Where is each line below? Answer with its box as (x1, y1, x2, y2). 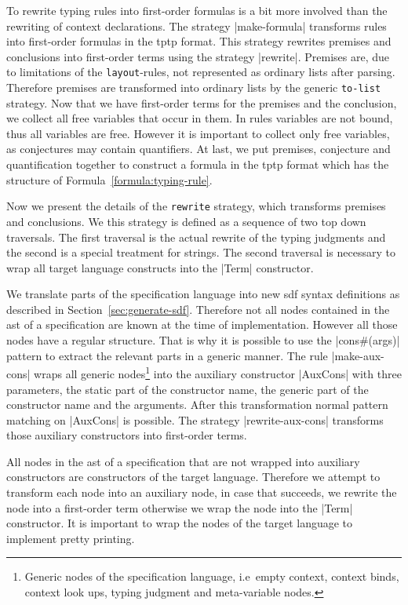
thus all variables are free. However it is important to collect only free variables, (6, 125, 390, 141)
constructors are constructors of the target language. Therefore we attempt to (6, 468, 381, 485)
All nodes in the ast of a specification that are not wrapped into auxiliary (6, 453, 360, 469)
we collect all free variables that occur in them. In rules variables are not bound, (6, 110, 393, 126)
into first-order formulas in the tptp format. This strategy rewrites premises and (6, 33, 392, 49)
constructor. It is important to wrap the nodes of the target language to (6, 515, 353, 531)
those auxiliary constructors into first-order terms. (6, 427, 247, 443)
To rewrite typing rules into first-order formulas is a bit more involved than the (6, 2, 388, 18)
